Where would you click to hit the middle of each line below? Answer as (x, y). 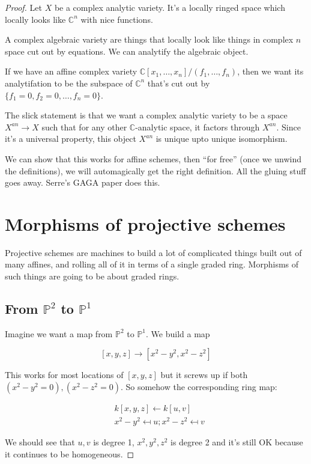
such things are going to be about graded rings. (92, 276)
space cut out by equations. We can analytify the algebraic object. (127, 51)
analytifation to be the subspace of (69, 83)
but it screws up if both (204, 375)
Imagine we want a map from (59, 333)
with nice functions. (117, 19)
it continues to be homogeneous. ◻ (70, 453)
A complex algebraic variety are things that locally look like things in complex (149, 39)
